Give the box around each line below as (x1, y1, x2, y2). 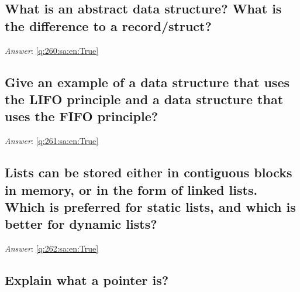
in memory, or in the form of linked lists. (5, 180, 258, 198)
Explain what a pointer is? (5, 271, 169, 289)
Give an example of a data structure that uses (5, 73, 289, 91)
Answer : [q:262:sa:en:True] (5, 242, 99, 255)
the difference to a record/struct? (5, 16, 212, 35)
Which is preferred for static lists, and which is (5, 197, 296, 215)
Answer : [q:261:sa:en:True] (5, 135, 99, 147)
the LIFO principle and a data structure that (5, 90, 284, 108)
